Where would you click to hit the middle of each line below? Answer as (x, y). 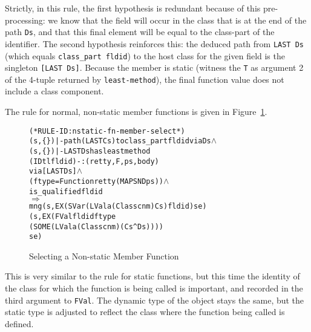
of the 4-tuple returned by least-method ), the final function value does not (145, 79)
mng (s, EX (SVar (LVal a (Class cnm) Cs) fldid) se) (118, 207)
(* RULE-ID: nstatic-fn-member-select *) (107, 131)
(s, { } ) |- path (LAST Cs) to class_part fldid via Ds (120, 141)
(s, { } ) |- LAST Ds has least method (90, 151)
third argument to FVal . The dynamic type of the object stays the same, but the (155, 300)
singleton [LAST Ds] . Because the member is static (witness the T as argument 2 (154, 67)
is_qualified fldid (66, 191)
